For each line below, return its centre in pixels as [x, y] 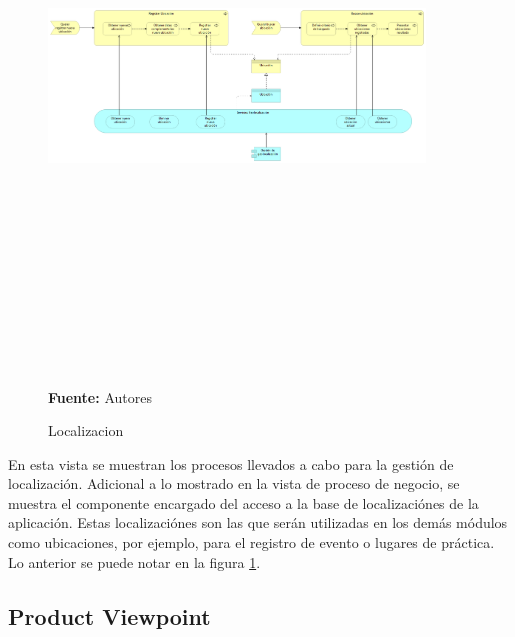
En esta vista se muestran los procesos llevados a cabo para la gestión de [231, 463]
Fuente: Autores [100, 396]
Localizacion [86, 430]
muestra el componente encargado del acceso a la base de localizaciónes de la [243, 502]
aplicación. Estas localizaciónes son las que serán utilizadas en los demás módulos [258, 522]
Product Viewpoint [109, 615]
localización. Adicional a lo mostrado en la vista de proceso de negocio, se [234, 483]
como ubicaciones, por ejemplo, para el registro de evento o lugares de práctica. [251, 542]
